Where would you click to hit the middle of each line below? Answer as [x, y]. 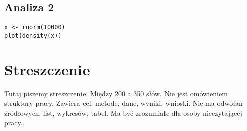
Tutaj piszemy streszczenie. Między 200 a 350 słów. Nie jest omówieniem [116, 93]
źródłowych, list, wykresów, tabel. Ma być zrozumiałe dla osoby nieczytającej [123, 113]
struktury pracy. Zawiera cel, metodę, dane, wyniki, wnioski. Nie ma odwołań [123, 103]
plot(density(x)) [33, 36]
